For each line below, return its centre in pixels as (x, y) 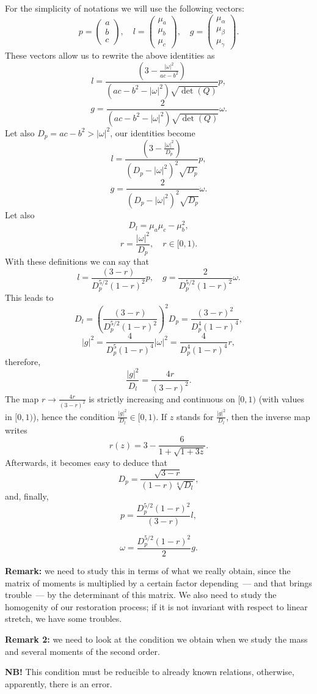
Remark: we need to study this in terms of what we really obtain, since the (148, 571)
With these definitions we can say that (77, 261)
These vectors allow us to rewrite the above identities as (110, 55)
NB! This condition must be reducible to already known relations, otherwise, (150, 672)
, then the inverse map (268, 416)
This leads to (29, 297)
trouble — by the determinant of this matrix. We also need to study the (141, 595)
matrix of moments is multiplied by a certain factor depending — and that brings (158, 582)
